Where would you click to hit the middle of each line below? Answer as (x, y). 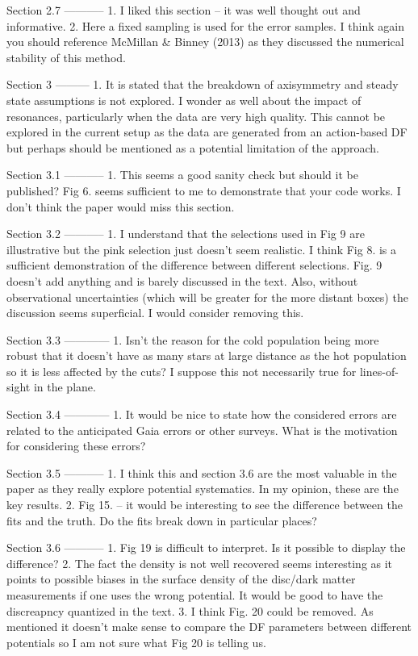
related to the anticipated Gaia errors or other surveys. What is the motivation (202, 430)
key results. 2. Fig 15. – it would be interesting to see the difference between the (205, 505)
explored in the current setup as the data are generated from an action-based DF (207, 132)
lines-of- (379, 371)
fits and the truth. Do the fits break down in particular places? (162, 520)
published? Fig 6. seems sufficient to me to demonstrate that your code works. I (204, 190)
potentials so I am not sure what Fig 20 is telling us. (136, 642)
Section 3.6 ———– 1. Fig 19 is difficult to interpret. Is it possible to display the (206, 547)
